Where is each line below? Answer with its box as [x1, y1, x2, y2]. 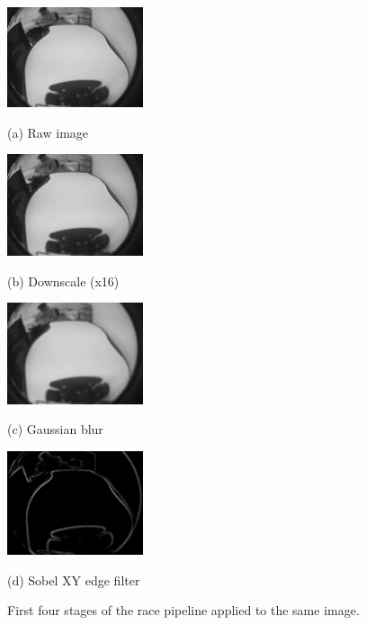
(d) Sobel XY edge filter [7, 570, 140, 589]
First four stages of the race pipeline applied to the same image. [7, 601, 360, 620]
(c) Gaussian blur [7, 420, 103, 439]
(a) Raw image [7, 122, 89, 141]
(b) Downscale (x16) [7, 271, 120, 290]
